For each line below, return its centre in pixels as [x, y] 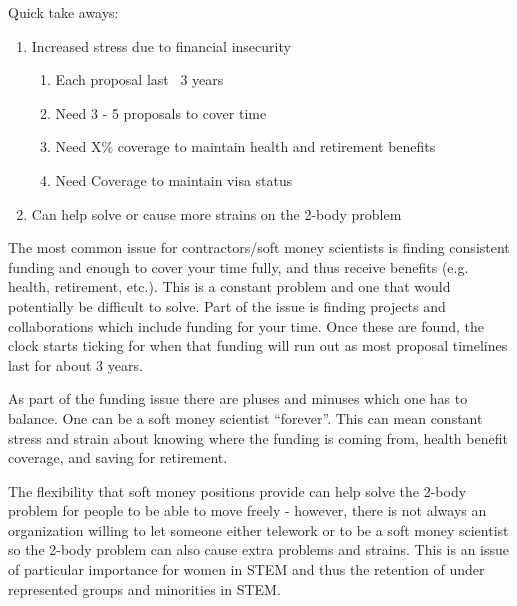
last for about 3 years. [75, 364]
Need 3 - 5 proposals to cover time [161, 112]
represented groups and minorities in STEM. [144, 588]
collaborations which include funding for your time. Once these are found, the [246, 325]
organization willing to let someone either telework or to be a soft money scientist [258, 529]
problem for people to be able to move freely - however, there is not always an [247, 510]
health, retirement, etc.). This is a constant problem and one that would [229, 286]
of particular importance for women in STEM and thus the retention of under [246, 569]
